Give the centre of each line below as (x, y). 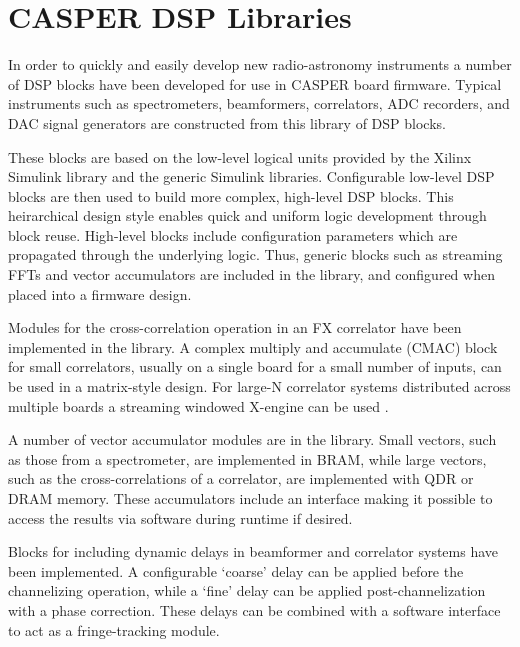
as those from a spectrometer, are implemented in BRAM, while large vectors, (247, 458)
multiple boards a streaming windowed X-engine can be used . (198, 405)
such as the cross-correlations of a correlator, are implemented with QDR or (241, 478)
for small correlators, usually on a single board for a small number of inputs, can (255, 366)
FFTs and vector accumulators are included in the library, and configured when (251, 274)
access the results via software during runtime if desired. (180, 517)
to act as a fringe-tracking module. (114, 629)
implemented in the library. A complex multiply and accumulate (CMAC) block (253, 346)
